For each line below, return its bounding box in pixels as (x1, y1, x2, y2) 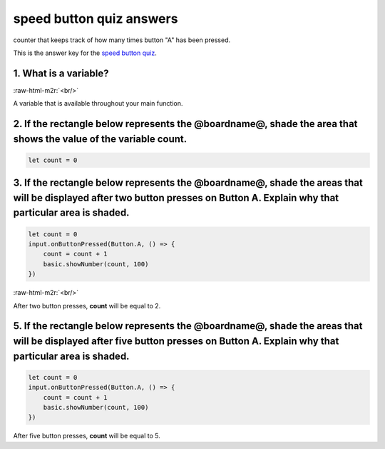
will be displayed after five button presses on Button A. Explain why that (13, 335, 339, 347)
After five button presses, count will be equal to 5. (13, 432, 160, 440)
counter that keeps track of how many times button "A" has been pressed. (13, 36, 231, 44)
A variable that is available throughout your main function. (13, 99, 183, 108)
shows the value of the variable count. (13, 133, 188, 145)
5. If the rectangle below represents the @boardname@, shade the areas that (13, 320, 363, 332)
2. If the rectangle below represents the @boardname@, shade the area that (13, 118, 358, 130)
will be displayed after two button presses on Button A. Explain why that (13, 191, 339, 203)
